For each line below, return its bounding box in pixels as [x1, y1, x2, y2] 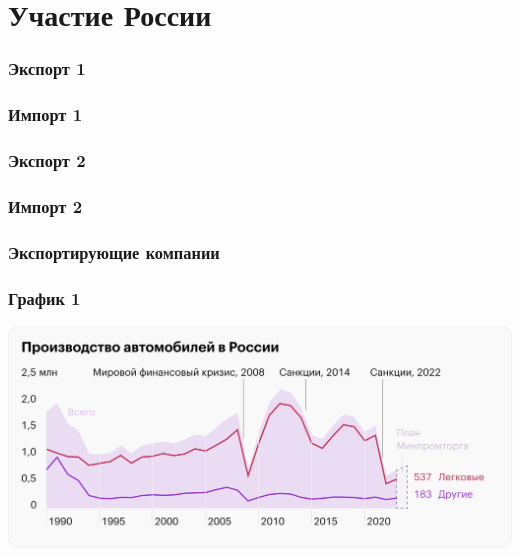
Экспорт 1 [8, 56, 86, 81]
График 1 [8, 285, 81, 310]
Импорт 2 [8, 193, 83, 218]
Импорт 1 [8, 102, 83, 127]
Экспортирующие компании [8, 239, 220, 264]
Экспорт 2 [8, 147, 86, 172]
